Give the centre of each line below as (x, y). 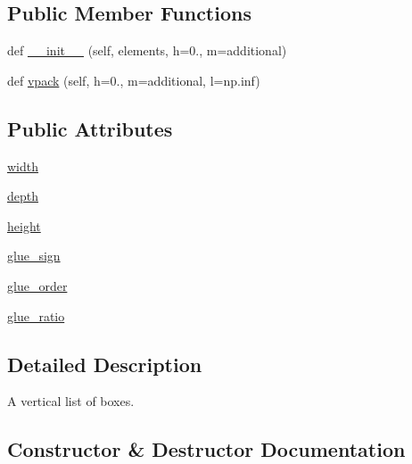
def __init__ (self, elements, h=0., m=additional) (147, 50)
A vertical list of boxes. (71, 401)
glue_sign (34, 256)
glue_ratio (36, 315)
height (24, 225)
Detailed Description (105, 364)
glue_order (37, 285)
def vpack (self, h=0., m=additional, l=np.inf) (134, 80)
